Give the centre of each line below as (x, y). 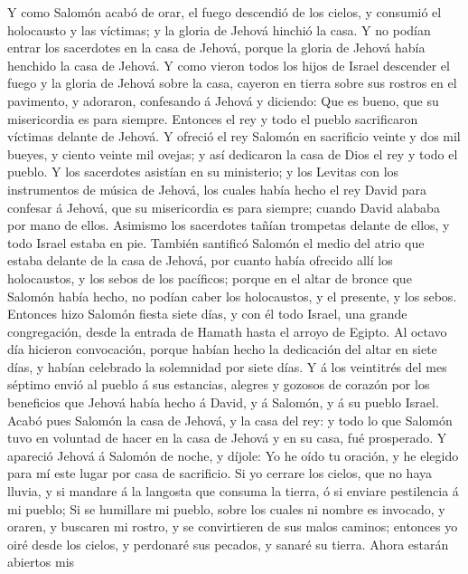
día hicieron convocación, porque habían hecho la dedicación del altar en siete (222, 349)
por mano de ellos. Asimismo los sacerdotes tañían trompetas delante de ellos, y (229, 225)
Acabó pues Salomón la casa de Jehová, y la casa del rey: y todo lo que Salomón (230, 420)
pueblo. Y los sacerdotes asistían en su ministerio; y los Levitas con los (203, 172)
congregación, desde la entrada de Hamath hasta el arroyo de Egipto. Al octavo (227, 331)
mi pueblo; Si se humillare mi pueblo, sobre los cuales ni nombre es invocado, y (226, 508)
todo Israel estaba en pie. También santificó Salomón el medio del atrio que (216, 242)
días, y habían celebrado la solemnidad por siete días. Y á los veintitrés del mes (227, 366)
